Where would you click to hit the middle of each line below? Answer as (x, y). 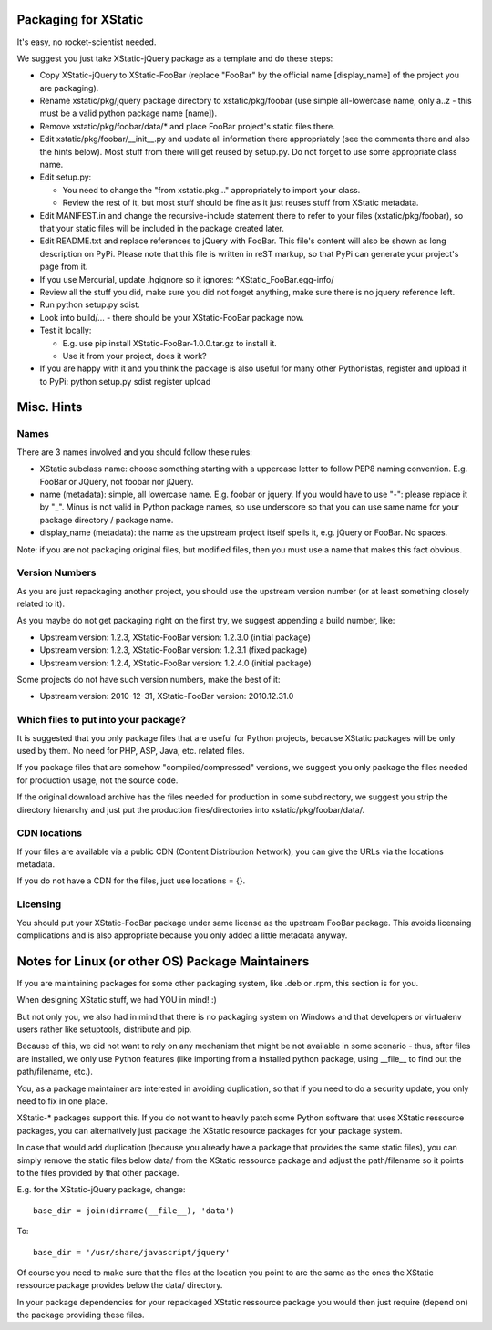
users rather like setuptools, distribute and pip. (104, 1029)
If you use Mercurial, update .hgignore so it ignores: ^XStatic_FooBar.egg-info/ (187, 279)
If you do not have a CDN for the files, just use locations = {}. (131, 881)
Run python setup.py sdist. (90, 304)
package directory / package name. (107, 520)
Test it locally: (66, 330)
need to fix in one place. (62, 1101)
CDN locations (49, 833)
